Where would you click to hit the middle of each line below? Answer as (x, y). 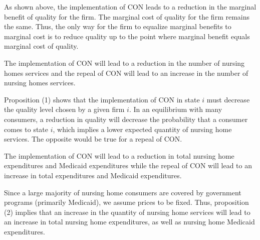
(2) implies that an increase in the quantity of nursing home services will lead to (127, 212)
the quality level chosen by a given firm (64, 109)
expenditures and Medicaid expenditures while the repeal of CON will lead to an (128, 165)
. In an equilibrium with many (176, 109)
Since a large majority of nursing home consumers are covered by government (123, 192)
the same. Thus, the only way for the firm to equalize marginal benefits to (118, 26)
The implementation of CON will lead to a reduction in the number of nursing (124, 63)
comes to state (26, 129)
